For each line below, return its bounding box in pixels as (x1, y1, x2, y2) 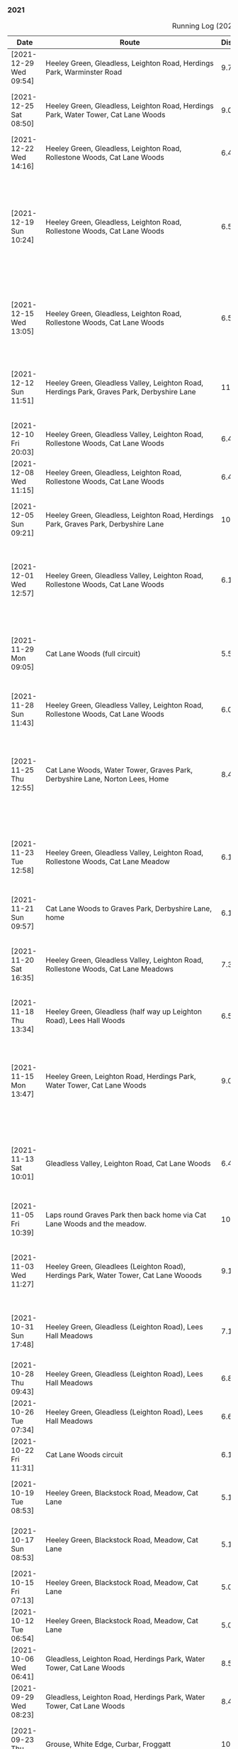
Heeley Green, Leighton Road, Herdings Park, (45, 1071, 196, 1081)
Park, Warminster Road (45, 67, 123, 77)
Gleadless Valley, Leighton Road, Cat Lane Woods (45, 1159, 211, 1169)
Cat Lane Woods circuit (45, 1450, 123, 1460)
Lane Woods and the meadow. (45, 1219, 147, 1229)
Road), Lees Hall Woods (45, 1016, 125, 1026)
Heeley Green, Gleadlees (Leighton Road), (45, 1262, 186, 1272)
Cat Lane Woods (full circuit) (45, 649, 141, 659)
